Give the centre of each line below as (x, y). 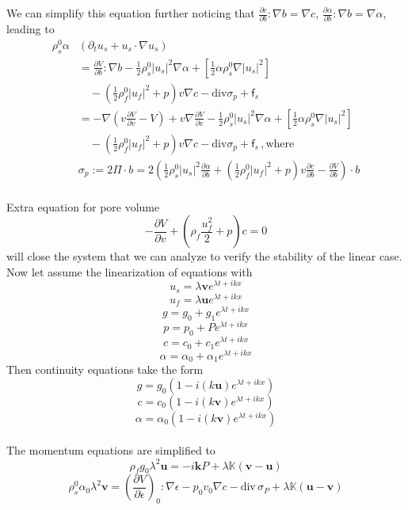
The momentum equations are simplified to (111, 450)
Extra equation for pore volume (83, 206)
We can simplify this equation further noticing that (131, 13)
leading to (31, 29)
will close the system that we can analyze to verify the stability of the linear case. (204, 256)
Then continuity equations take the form (105, 369)
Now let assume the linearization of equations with (130, 271)
